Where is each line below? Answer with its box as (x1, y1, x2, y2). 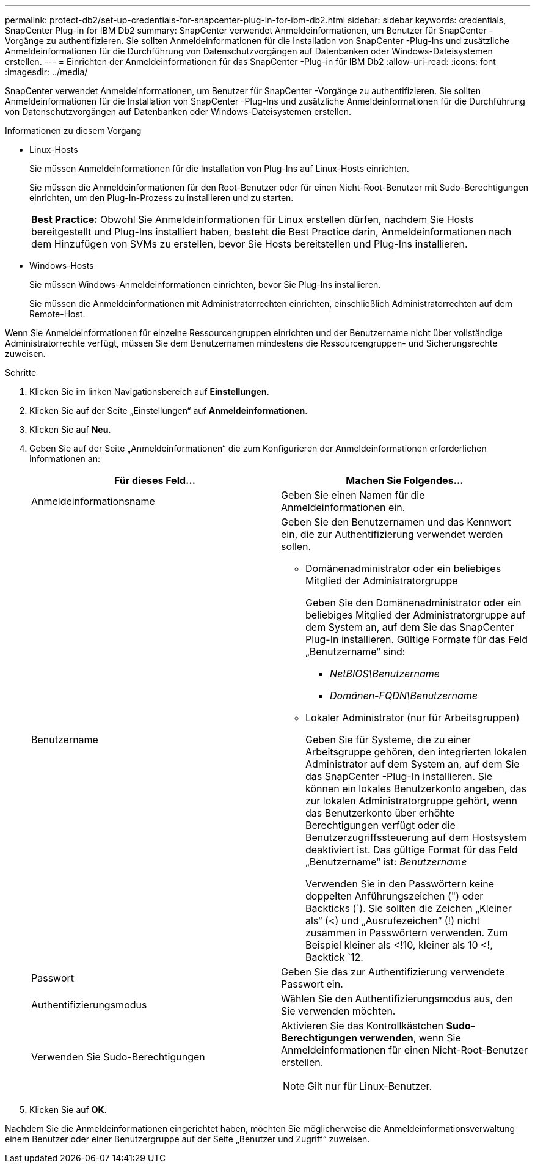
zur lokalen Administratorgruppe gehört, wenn (305, 795, 517, 807)
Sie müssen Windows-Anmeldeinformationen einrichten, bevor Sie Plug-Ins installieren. (29, 279, 381, 290)
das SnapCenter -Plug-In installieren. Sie (305, 770, 493, 782)
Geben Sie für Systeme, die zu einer (305, 733, 471, 746)
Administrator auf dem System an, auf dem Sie (305, 758, 520, 770)
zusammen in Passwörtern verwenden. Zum (305, 927, 508, 939)
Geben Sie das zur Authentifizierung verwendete (281, 966, 505, 978)
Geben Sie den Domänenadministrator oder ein (305, 597, 522, 609)
